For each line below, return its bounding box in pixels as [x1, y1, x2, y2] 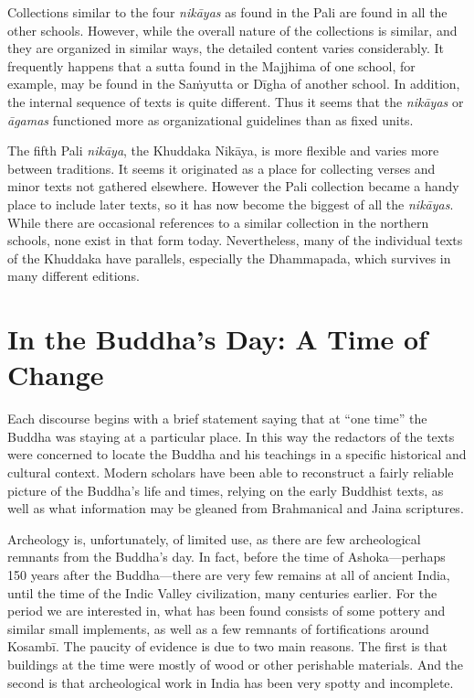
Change [7, 356, 104, 393]
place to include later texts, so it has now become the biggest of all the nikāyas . [7, 194, 454, 213]
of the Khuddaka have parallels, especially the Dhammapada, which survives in [7, 248, 451, 267]
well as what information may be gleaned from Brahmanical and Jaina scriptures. [7, 499, 464, 518]
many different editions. [7, 266, 140, 285]
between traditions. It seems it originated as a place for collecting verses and [7, 158, 436, 177]
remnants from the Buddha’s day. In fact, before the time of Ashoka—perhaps [7, 547, 446, 566]
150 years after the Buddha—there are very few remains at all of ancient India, [7, 564, 450, 584]
